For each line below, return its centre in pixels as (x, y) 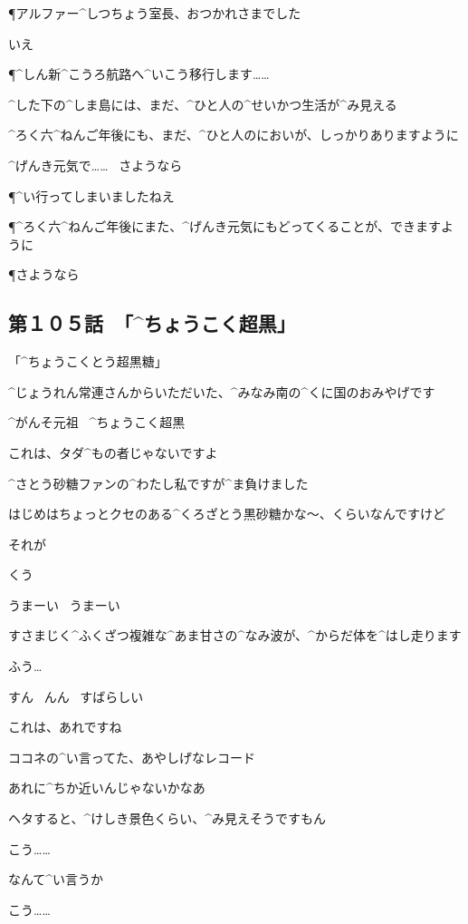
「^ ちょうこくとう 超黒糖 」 (88, 361)
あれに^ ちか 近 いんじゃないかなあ (107, 788)
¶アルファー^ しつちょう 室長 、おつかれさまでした (155, 13)
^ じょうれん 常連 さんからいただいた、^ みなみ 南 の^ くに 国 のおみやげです (222, 391)
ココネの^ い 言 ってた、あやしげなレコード (132, 757)
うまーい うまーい (64, 604)
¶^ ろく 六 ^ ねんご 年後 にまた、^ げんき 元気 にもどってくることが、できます (224, 226)
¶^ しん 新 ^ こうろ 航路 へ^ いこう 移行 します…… (139, 74)
